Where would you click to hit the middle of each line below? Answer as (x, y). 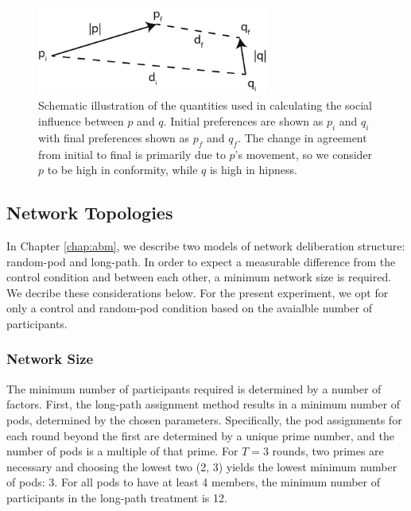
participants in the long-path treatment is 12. (117, 497)
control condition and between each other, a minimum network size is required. (199, 277)
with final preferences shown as (114, 137)
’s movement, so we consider (304, 154)
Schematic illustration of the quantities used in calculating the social (205, 105)
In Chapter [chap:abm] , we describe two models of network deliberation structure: (206, 245)
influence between (81, 120)
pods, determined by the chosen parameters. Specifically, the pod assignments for (204, 419)
